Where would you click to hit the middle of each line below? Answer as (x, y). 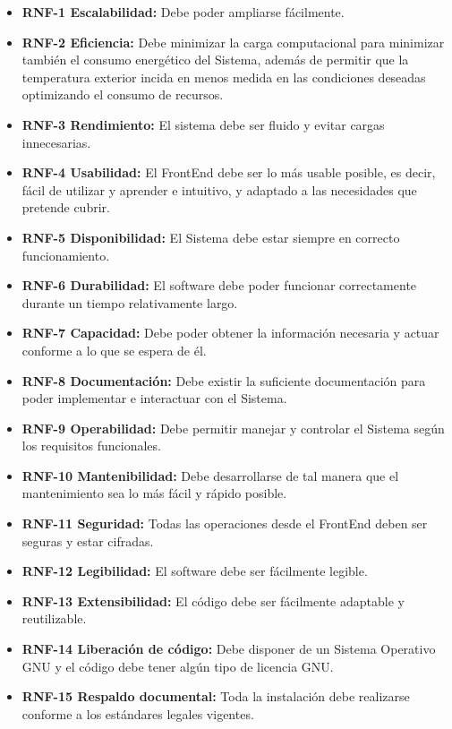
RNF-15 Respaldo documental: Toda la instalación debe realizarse (216, 696)
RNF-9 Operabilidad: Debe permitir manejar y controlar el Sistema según (233, 428)
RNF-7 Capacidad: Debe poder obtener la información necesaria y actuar (230, 333)
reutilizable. (54, 618)
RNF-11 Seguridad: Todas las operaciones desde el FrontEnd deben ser (225, 523)
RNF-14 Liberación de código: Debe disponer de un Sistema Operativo (229, 649)
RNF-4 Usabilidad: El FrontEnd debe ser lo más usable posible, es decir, (229, 172)
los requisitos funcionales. (91, 446)
